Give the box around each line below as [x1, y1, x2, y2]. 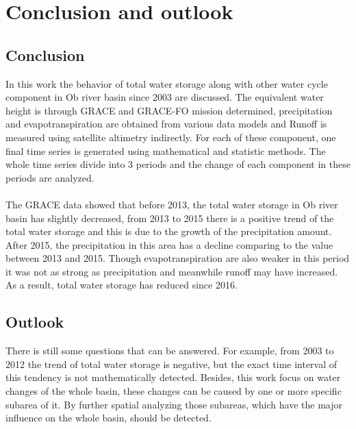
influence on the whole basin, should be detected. [5, 410, 212, 425]
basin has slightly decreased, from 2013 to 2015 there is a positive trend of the [5, 210, 334, 225]
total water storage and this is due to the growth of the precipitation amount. [5, 224, 332, 238]
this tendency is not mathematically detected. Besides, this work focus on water [5, 370, 341, 384]
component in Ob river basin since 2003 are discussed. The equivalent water [5, 90, 324, 104]
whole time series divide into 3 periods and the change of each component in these [5, 157, 351, 171]
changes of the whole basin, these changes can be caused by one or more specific [5, 384, 342, 398]
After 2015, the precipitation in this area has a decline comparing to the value [5, 237, 333, 252]
